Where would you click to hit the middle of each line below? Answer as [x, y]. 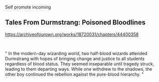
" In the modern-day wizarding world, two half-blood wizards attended [76, 53]
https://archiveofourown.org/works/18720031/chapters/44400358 [72, 34]
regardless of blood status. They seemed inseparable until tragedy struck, [80, 64]
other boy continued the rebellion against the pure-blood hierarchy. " [75, 74]
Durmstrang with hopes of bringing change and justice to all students [75, 58]
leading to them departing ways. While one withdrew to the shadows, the [79, 69]
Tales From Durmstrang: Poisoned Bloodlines [75, 22]
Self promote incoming [28, 7]
